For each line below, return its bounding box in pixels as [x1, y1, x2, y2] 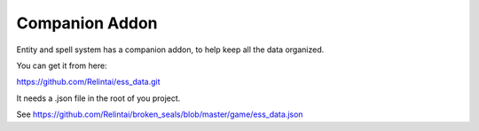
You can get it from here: [16, 60, 107, 71]
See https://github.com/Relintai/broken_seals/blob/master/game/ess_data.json [16, 109, 303, 119]
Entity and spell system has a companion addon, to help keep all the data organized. [16, 44, 325, 55]
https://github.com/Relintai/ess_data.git [16, 76, 161, 88]
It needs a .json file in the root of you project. [16, 93, 181, 104]
